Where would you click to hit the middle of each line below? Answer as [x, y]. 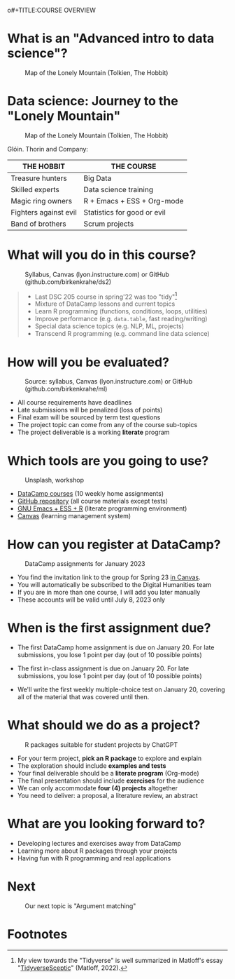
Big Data [98, 178]
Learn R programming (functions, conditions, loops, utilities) [121, 311]
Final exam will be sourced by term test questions [89, 417]
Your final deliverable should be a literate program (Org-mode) [108, 774]
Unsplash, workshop [54, 480]
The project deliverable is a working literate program [93, 432]
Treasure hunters [39, 178]
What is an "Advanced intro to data [111, 39]
